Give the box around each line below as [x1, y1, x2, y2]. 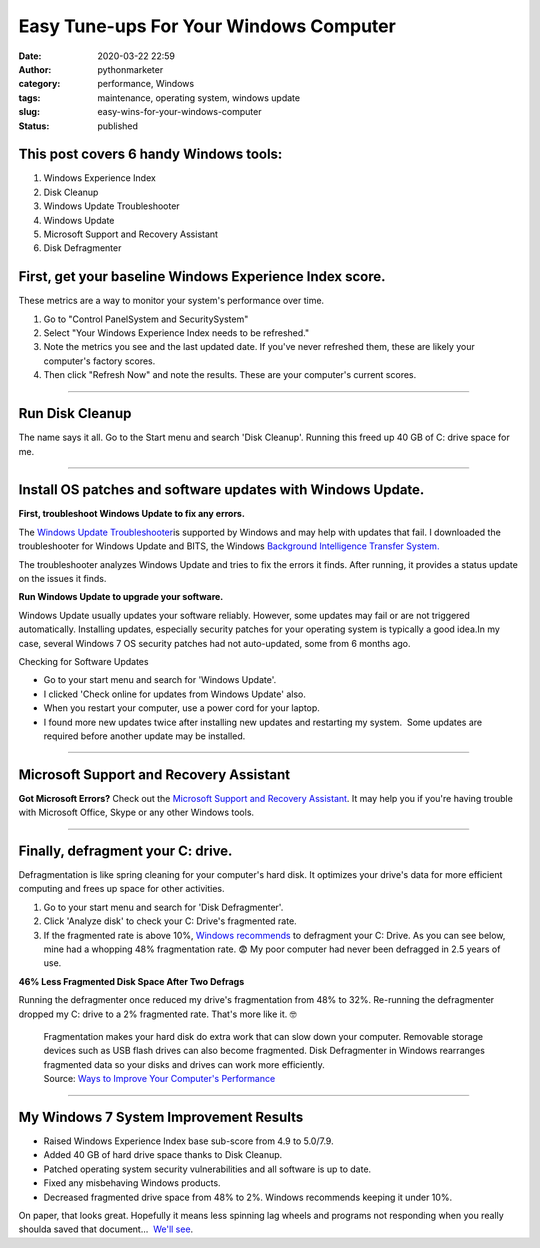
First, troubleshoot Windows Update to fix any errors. [18, 508, 245, 520]
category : [18, 78, 61, 90]
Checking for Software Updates [18, 655, 149, 667]
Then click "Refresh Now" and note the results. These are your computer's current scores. [43, 369, 417, 381]
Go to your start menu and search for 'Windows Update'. [43, 674, 277, 686]
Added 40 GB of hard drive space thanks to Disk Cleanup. [43, 1149, 283, 1161]
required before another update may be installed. [43, 730, 246, 742]
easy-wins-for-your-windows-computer [97, 106, 262, 118]
